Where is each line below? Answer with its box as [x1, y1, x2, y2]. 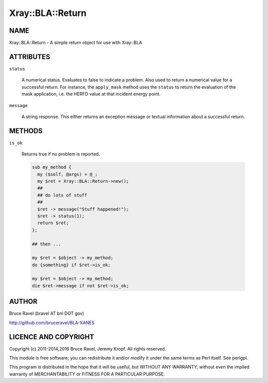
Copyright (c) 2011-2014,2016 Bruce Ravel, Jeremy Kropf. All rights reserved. [9, 346, 166, 352]
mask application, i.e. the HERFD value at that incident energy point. [21, 91, 161, 97]
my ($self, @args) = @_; [37, 171, 98, 177]
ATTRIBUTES [9, 52, 51, 61]
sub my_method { [32, 164, 72, 170]
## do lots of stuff [37, 192, 87, 198]
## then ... [32, 241, 62, 247]
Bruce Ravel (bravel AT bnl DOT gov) [9, 310, 84, 316]
